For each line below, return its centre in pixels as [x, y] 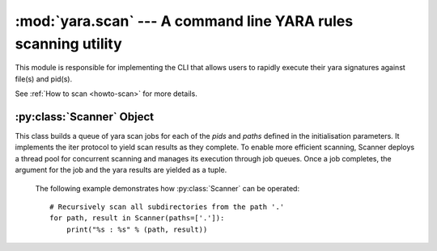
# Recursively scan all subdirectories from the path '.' [167, 207]
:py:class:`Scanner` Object [84, 117]
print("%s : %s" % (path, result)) [137, 229]
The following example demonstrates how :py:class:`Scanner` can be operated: [167, 188]
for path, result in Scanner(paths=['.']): [137, 218]
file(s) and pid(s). [44, 79]
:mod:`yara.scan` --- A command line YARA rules [184, 21]
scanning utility [69, 44]
